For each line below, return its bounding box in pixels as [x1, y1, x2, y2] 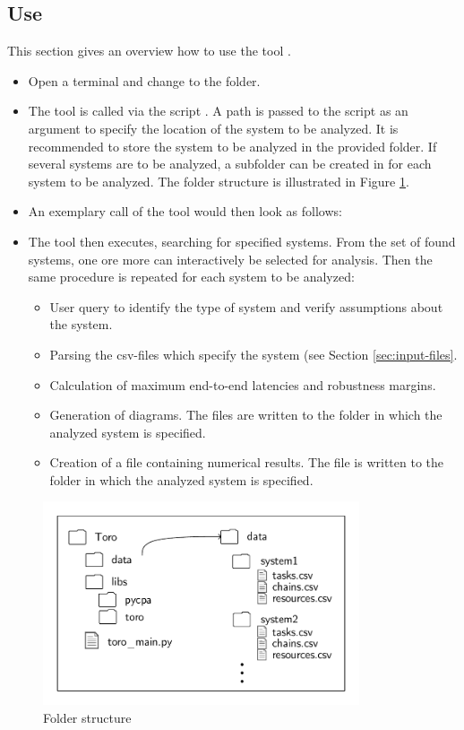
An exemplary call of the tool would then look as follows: [28, 202, 342, 221]
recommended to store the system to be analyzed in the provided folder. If [28, 136, 437, 155]
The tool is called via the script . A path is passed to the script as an [28, 101, 408, 120]
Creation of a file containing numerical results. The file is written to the [49, 453, 444, 472]
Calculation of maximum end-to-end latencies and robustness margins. [49, 375, 436, 394]
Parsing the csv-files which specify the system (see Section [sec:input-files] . [49, 344, 458, 363]
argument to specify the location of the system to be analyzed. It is [28, 118, 399, 137]
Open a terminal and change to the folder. [28, 71, 261, 90]
